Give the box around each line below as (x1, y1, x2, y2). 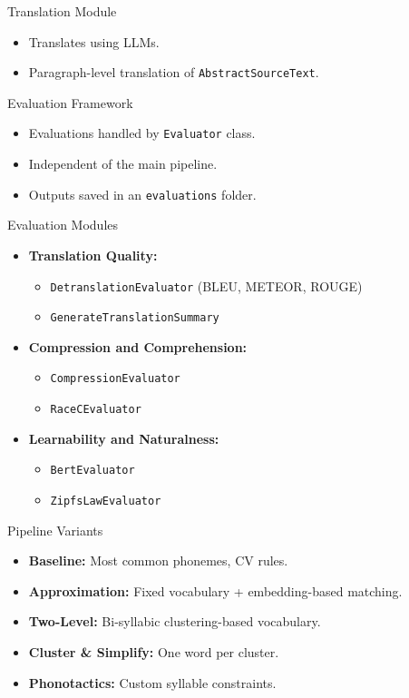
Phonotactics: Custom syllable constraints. (28, 673, 277, 692)
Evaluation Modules (7, 215, 119, 234)
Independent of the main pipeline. (28, 154, 218, 173)
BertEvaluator (50, 464, 135, 477)
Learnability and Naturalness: (28, 428, 219, 447)
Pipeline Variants (7, 520, 103, 539)
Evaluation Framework (7, 93, 133, 112)
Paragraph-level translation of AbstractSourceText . (28, 63, 319, 82)
